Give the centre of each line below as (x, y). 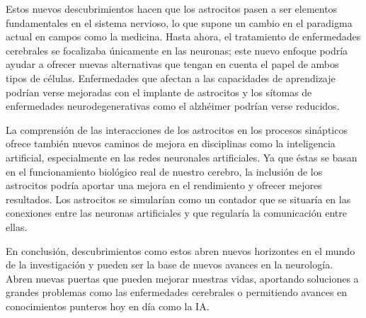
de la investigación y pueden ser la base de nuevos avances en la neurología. (170, 265)
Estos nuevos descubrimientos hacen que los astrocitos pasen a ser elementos (172, 8)
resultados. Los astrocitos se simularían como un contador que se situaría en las (178, 199)
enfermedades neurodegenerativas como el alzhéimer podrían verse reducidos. (173, 106)
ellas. (17, 226)
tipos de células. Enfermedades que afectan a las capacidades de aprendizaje (171, 78)
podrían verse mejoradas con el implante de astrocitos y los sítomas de (159, 92)
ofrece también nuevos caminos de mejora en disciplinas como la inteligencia (171, 143)
